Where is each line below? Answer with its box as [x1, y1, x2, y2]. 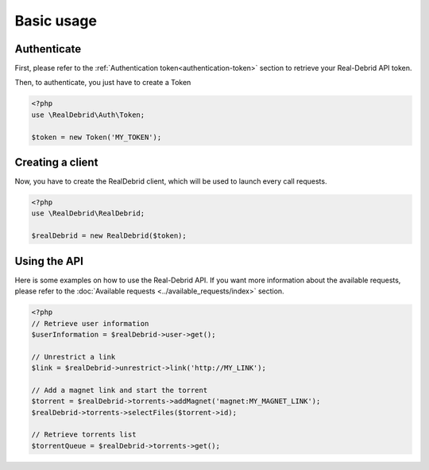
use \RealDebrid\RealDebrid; [31, 209, 145, 218]
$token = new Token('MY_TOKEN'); [31, 132, 162, 142]
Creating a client [14, 156, 99, 169]
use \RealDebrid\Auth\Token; [31, 110, 145, 119]
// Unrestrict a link [31, 352, 116, 361]
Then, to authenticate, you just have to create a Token [14, 78, 191, 87]
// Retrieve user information [31, 319, 149, 328]
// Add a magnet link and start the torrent [31, 386, 208, 394]
